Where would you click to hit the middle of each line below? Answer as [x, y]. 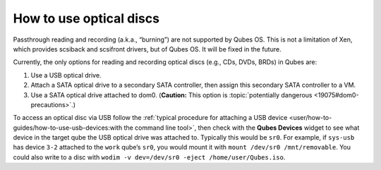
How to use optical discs [86, 18]
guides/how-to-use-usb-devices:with [68, 128]
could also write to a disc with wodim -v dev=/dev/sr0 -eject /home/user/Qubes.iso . [149, 157]
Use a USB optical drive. [66, 75]
